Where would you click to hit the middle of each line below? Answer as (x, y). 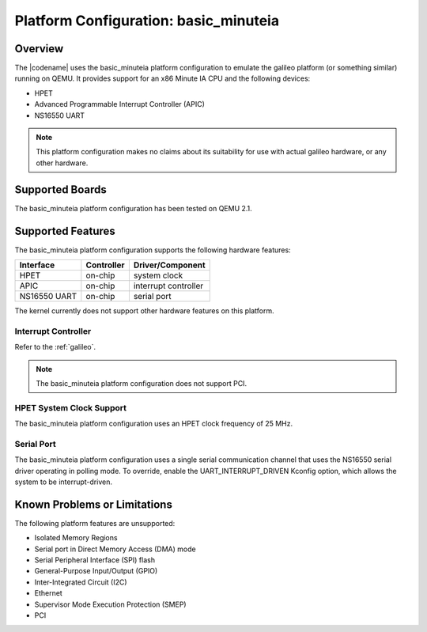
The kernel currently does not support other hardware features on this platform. (144, 311)
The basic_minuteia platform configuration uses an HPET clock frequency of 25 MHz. (154, 424)
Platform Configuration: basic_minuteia (147, 21)
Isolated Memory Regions (76, 538)
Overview (39, 49)
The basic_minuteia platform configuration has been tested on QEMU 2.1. (133, 208)
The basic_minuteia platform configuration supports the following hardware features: (153, 250)
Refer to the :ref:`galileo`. (55, 347)
